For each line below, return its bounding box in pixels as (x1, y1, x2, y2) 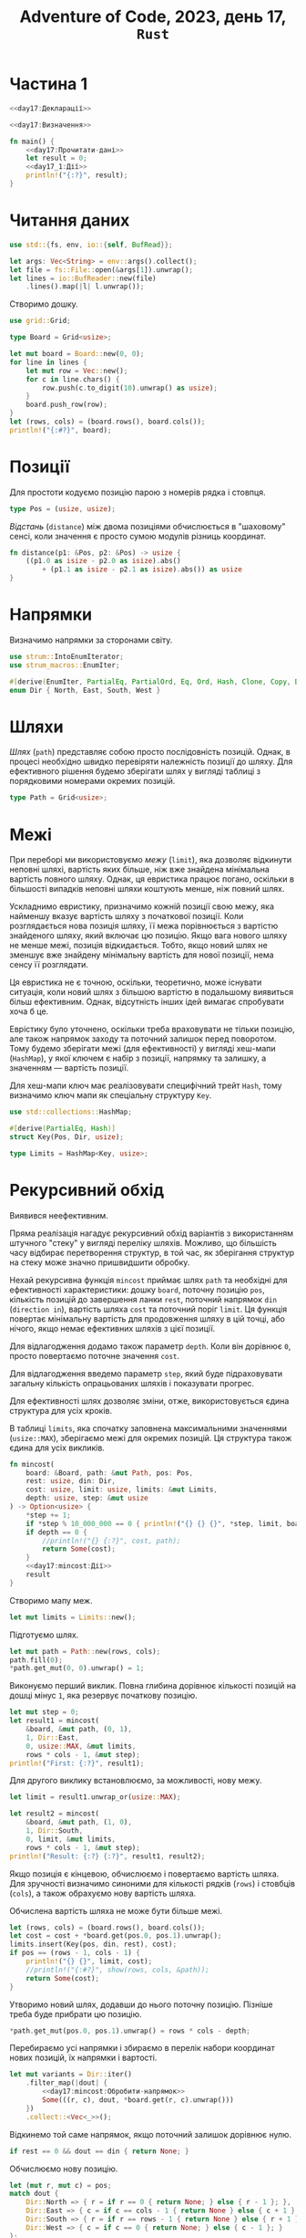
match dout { (9, 2189, 59, 2199)
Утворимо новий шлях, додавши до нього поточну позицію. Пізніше (9, 1999, 273, 2010)
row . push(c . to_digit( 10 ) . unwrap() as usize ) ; (42, 383, 219, 392)
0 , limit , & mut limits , (25, 1835, 117, 1844)
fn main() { (9, 137, 55, 146)
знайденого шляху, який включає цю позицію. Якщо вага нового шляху (9, 930, 288, 941)
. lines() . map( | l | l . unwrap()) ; (25, 282, 145, 291)
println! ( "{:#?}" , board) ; (9, 425, 112, 434)
